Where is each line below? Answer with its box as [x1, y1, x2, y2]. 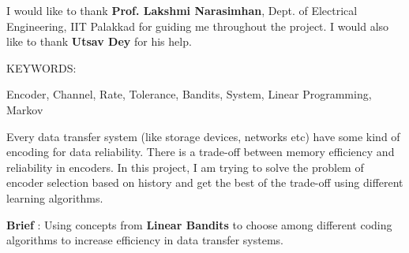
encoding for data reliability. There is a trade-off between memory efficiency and [6, 143, 395, 160]
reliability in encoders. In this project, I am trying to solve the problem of [6, 158, 364, 175]
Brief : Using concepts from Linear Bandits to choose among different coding [6, 216, 392, 233]
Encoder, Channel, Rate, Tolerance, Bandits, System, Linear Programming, [6, 86, 372, 102]
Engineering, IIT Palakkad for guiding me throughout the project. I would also [6, 17, 389, 34]
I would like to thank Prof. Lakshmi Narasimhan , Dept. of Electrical [6, 2, 358, 18]
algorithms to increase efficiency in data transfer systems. [6, 232, 283, 248]
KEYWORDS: [6, 59, 77, 76]
